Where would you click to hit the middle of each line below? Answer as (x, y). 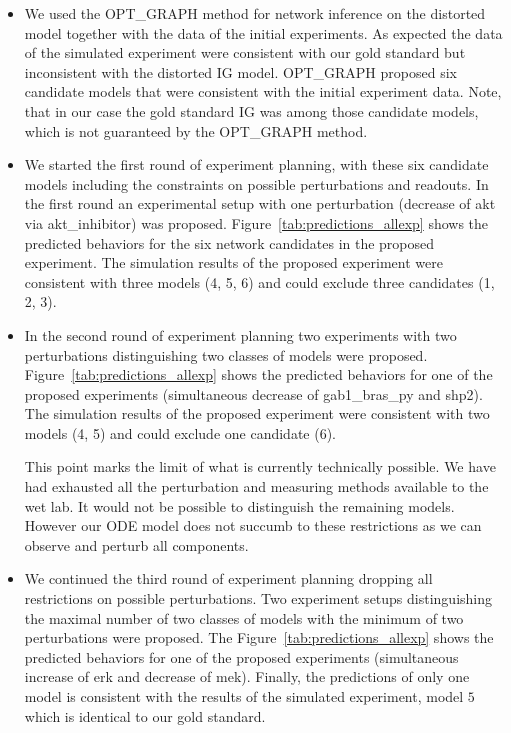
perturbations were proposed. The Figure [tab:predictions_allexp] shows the (259, 637)
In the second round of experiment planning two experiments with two (240, 334)
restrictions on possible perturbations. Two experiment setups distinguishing (258, 598)
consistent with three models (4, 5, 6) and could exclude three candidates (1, (259, 281)
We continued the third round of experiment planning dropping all (228, 578)
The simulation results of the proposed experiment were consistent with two (257, 413)
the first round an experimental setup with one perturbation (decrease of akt (260, 203)
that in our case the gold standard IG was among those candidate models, (251, 110)
